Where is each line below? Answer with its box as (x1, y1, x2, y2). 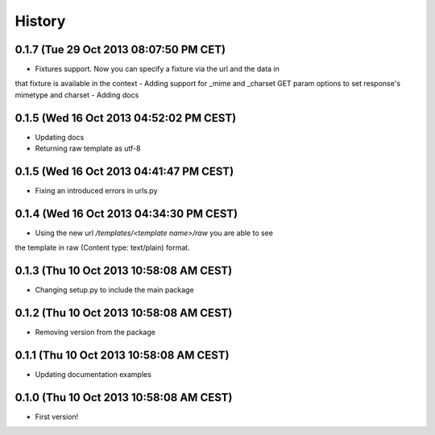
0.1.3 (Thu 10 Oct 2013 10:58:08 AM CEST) (14, 264, 233, 278)
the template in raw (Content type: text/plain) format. (14, 242, 190, 253)
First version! (35, 412, 79, 421)
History (14, 12, 66, 30)
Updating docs (35, 132, 85, 142)
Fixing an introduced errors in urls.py (35, 186, 158, 196)
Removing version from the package (35, 327, 156, 338)
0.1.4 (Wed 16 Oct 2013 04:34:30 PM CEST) (14, 206, 238, 221)
